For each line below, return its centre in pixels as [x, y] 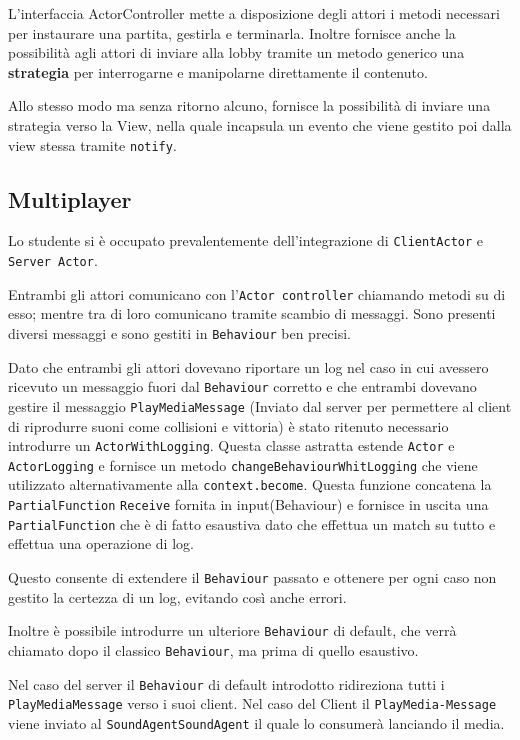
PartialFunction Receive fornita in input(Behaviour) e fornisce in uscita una [248, 504]
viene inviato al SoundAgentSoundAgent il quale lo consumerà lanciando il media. [256, 722]
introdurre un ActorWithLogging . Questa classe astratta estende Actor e [231, 445]
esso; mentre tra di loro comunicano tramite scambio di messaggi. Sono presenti [252, 313]
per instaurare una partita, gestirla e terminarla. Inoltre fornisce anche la [232, 32]
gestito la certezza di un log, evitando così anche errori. [177, 596]
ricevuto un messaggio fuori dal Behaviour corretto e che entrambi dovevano [242, 386]
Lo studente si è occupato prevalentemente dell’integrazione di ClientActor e [246, 240]
